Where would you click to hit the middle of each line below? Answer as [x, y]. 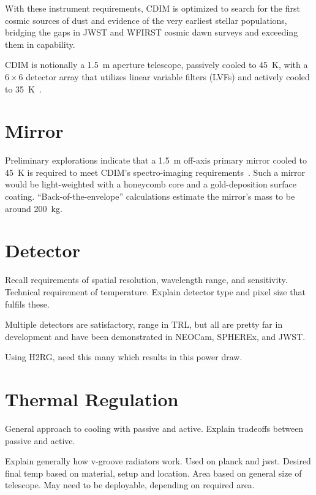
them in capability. [40, 44]
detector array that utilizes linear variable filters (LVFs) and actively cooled [168, 76]
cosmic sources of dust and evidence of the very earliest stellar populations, [146, 20]
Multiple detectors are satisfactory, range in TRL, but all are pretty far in [144, 324]
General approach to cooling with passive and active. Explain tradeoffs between [154, 429]
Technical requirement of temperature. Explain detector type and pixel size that [155, 291]
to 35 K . [23, 89]
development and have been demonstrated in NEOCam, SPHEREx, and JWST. [155, 336]
